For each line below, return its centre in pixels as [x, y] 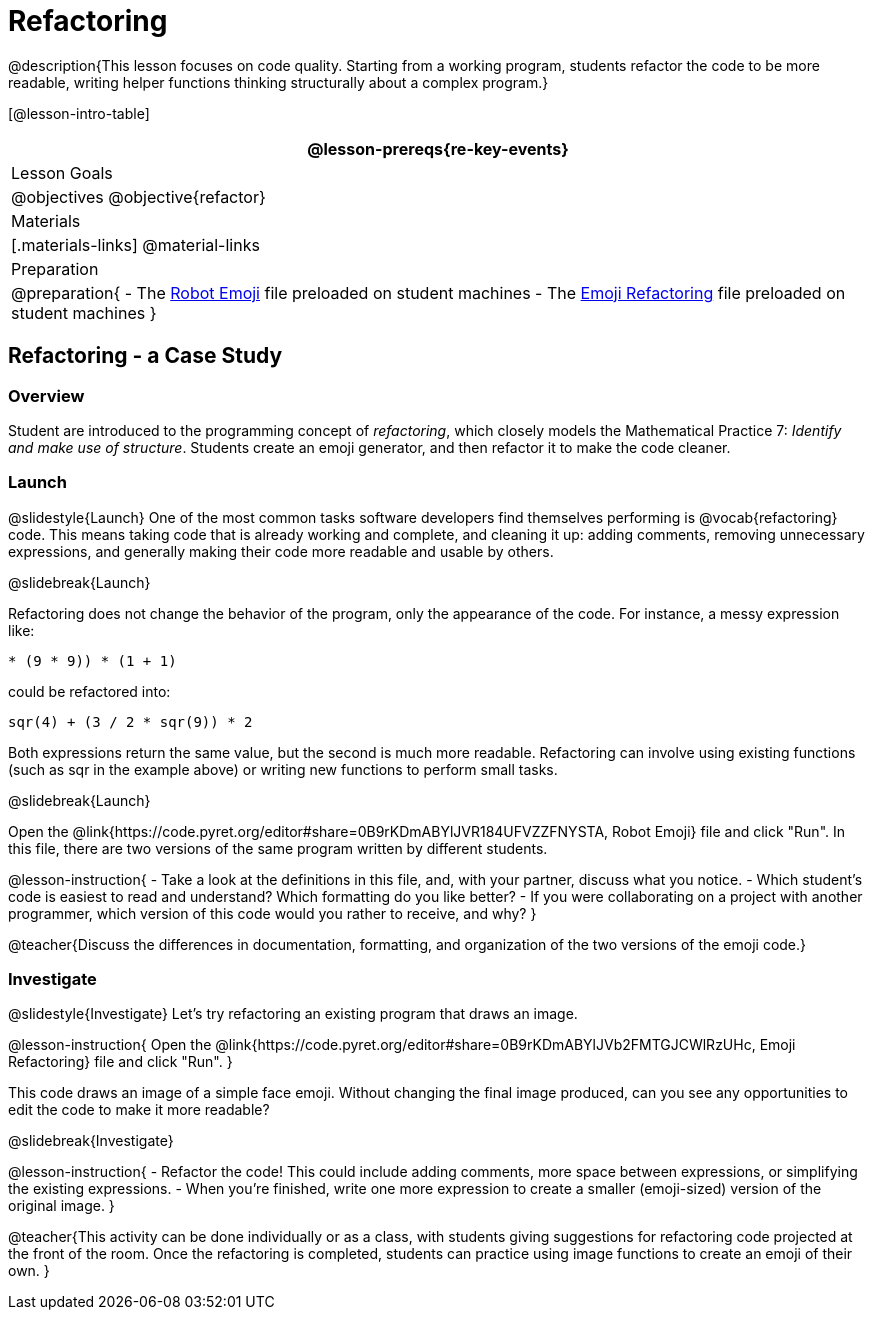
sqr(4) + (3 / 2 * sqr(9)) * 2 [130, 721]
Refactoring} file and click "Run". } [120, 1062]
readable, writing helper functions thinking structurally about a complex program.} [278, 82]
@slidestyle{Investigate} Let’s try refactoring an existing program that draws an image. [293, 1014]
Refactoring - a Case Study [145, 356]
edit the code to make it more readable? [139, 1110]
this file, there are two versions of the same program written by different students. [278, 848]
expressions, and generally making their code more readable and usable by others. [281, 551]
